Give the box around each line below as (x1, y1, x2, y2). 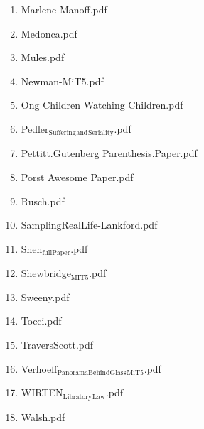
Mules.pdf (21, 50, 65, 65)
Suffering (48, 129, 76, 137)
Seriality (88, 129, 114, 137)
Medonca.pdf (21, 26, 77, 40)
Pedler (21, 121, 49, 136)
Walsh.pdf (21, 409, 65, 424)
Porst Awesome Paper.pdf (21, 170, 134, 185)
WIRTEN (21, 385, 63, 400)
